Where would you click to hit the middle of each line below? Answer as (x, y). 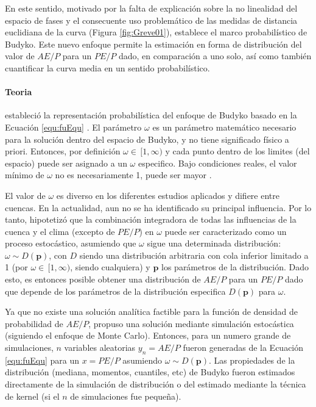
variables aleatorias (100, 348)
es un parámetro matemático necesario (224, 127)
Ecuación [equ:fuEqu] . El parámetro (73, 127)
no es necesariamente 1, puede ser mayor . (133, 175)
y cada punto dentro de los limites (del (237, 151)
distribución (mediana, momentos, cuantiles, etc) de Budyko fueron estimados (150, 372)
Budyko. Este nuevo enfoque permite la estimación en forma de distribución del (153, 44)
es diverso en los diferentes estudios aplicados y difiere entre (168, 195)
